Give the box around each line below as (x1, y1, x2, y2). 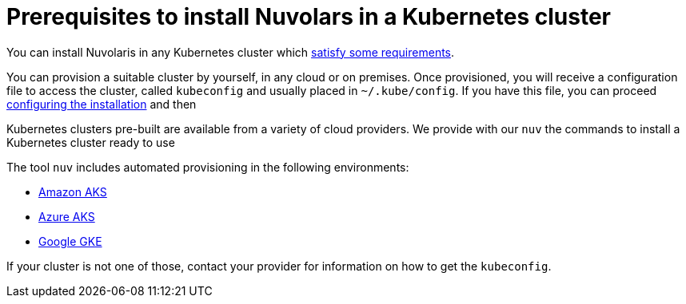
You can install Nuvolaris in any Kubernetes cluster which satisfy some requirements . (6, 45, 455, 59)
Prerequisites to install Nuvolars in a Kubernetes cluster (6, 3, 611, 30)
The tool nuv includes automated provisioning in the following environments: (6, 160, 409, 174)
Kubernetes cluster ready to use (6, 135, 175, 149)
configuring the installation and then (6, 97, 197, 111)
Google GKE (38, 234, 102, 248)
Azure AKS (38, 209, 95, 223)
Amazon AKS (38, 184, 107, 199)
